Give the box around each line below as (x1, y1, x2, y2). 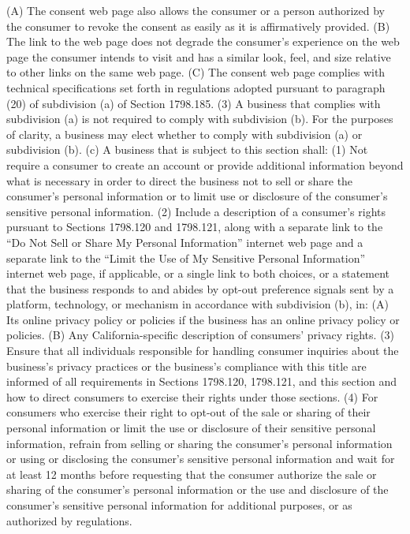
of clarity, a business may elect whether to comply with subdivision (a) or (6, 125, 363, 142)
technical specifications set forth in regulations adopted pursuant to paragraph (6, 79, 386, 95)
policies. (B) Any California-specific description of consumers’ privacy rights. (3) (6, 327, 395, 343)
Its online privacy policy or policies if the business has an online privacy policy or (6, 311, 400, 327)
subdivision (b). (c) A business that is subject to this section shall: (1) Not (6, 141, 368, 158)
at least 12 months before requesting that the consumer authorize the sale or (6, 465, 377, 482)
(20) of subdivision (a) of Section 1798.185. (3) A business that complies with (6, 95, 381, 111)
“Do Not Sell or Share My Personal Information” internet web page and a (6, 233, 363, 250)
